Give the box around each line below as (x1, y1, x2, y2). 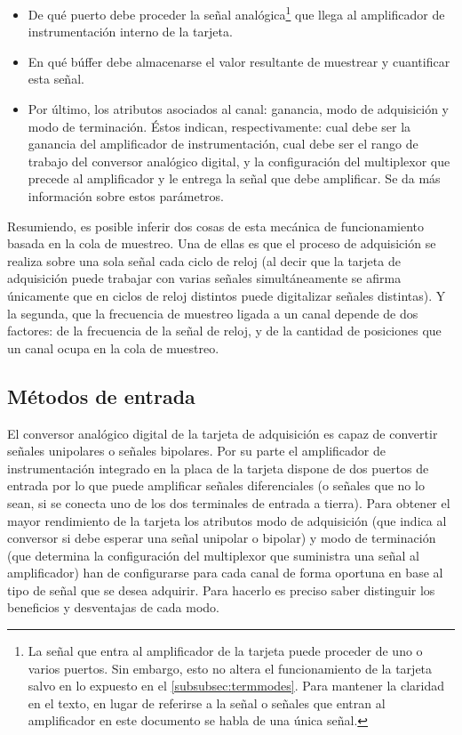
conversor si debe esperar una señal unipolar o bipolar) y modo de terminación (7, 529, 436, 547)
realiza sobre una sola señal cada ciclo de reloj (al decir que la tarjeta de (7, 251, 401, 270)
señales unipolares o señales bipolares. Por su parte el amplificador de (7, 441, 386, 460)
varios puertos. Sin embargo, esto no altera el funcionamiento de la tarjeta (28, 658, 433, 677)
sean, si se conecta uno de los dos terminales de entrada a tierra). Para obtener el (7, 493, 450, 512)
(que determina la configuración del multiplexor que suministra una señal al (7, 545, 419, 564)
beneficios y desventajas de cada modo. (7, 598, 219, 617)
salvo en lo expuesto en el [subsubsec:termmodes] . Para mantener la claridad (28, 676, 445, 695)
